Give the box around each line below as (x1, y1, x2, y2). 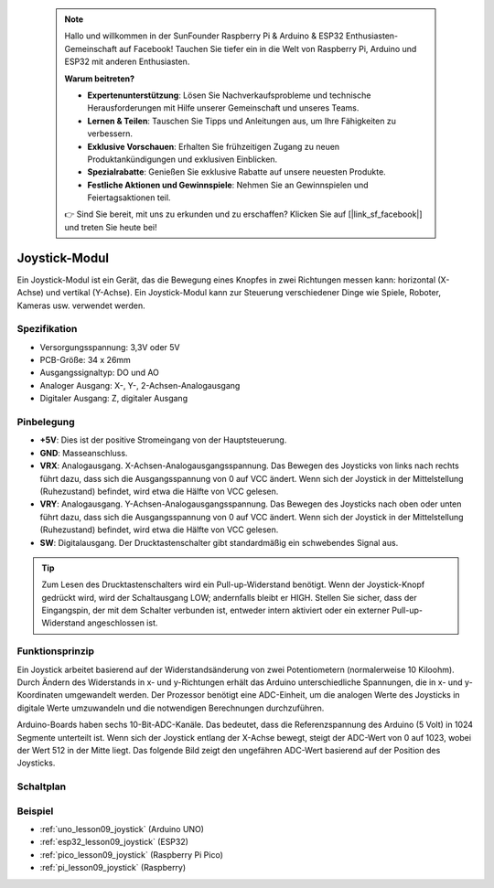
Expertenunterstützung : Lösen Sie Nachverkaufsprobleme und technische (87, 90, 371, 101)
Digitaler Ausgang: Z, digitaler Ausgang (39, 393, 188, 404)
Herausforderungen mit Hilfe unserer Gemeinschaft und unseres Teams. (87, 102, 360, 113)
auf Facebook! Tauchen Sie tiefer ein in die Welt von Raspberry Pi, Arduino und (119, 43, 417, 54)
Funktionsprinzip (16, 645, 95, 658)
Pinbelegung (16, 416, 75, 429)
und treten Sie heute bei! (64, 221, 157, 232)
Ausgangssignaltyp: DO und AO (39, 367, 160, 379)
